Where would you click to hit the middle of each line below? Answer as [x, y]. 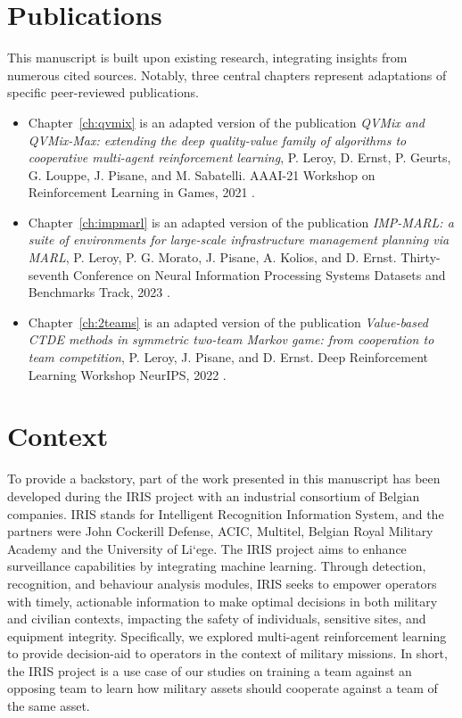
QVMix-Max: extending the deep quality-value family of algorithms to [217, 140]
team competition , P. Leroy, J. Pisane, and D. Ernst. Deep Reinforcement [228, 357]
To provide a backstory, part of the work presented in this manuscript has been [224, 479]
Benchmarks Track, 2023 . [99, 292]
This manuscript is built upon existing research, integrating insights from [207, 58]
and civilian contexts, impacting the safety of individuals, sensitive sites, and [217, 619]
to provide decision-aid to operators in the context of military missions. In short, [227, 653]
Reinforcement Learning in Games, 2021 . [141, 192]
